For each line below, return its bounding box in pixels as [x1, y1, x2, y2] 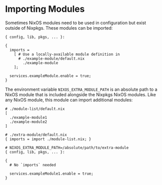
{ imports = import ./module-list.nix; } [5, 137, 92, 142]
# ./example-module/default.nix [18, 56, 85, 61]
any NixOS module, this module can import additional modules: [5, 97, 133, 103]
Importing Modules [5, 3, 85, 15]
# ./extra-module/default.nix [5, 132, 67, 137]
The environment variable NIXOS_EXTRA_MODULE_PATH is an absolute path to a [5, 86, 158, 92]
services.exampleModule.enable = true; [9, 73, 92, 78]
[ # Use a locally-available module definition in [14, 52, 120, 57]
